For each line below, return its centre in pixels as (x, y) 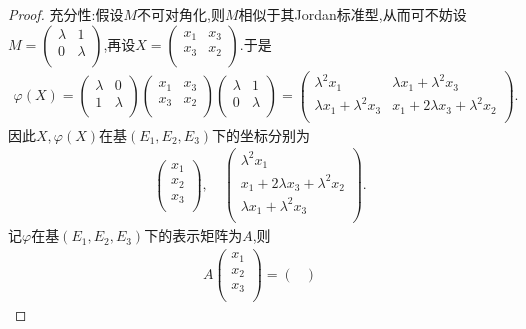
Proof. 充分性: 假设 (66, 14)
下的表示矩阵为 (193, 235)
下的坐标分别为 (261, 134)
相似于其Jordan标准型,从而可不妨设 (352, 14)
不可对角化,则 (181, 14)
